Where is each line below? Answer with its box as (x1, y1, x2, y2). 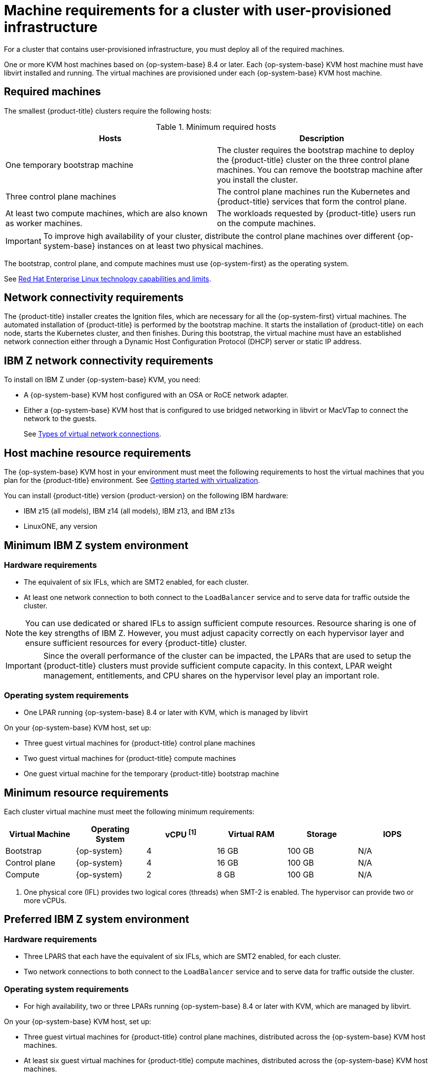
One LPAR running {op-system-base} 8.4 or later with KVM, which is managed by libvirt (24, 708, 308, 717)
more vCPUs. (24, 896, 67, 905)
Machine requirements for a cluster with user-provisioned (4, 2, 392, 19)
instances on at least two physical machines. (97, 240, 263, 251)
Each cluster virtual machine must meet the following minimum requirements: (4, 807, 254, 816)
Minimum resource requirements (4, 786, 169, 799)
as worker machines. (5, 218, 83, 228)
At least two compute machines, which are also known (5, 208, 208, 218)
